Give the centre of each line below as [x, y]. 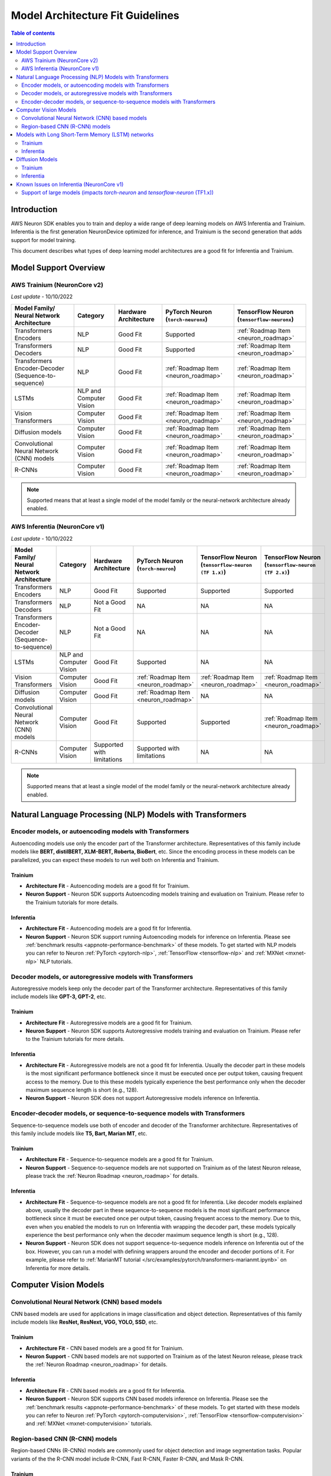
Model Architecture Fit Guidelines [95, 15]
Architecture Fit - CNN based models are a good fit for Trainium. [105, 1348]
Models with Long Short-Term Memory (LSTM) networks [85, 135]
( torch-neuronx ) [186, 319]
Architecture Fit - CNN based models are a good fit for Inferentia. [106, 1390]
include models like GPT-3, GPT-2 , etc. [58, 997]
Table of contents [33, 33]
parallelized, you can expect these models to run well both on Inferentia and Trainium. [115, 860]
